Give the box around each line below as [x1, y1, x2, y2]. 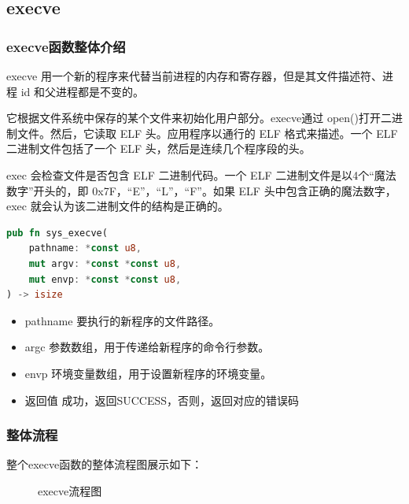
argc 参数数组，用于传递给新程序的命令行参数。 [24, 339, 270, 355]
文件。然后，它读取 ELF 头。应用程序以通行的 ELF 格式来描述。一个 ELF [17, 124, 398, 141]
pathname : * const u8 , [28, 243, 142, 254]
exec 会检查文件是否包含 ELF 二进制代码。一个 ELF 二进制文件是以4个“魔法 [6, 166, 396, 183]
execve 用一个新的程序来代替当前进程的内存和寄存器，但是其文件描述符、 [6, 68, 382, 83]
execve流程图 [38, 482, 102, 498]
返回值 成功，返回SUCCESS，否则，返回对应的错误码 [24, 391, 300, 408]
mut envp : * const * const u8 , [28, 273, 182, 285]
